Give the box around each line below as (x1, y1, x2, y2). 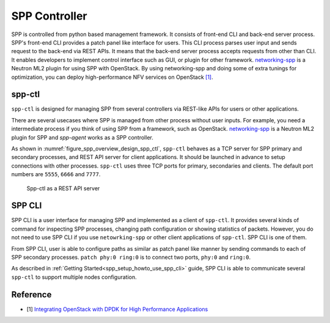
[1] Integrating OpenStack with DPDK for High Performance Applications (26, 305, 208, 313)
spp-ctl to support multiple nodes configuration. (11, 273, 137, 281)
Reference (11, 289, 52, 300)
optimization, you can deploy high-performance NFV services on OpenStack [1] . (11, 73, 213, 81)
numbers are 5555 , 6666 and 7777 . (11, 171, 101, 178)
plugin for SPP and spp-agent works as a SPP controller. (11, 133, 154, 141)
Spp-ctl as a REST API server (26, 184, 100, 192)
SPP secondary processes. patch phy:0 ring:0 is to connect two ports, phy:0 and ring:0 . (11, 254, 251, 261)
